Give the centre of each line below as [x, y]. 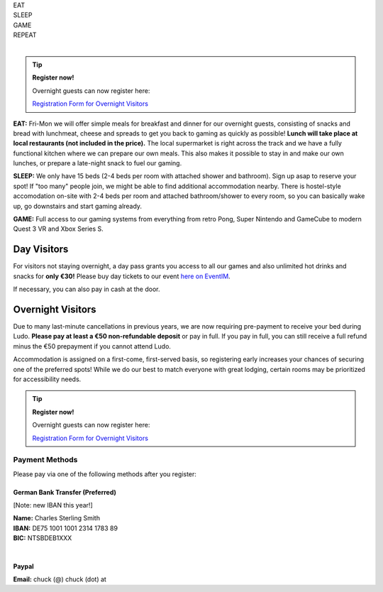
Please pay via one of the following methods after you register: [105, 474]
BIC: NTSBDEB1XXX [43, 538]
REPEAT [25, 35]
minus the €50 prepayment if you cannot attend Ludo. [92, 346]
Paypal [24, 566]
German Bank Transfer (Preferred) [65, 492]
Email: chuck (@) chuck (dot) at [60, 579]
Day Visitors [41, 250]
